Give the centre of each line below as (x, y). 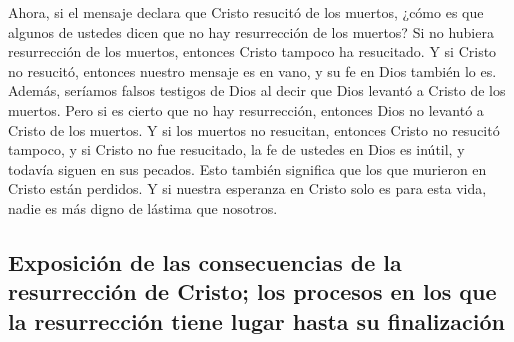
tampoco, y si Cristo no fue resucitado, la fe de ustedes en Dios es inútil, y (236, 149)
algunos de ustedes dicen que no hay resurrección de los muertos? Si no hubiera (251, 31)
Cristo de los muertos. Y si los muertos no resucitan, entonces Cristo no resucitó (254, 129)
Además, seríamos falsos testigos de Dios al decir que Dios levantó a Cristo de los (257, 90)
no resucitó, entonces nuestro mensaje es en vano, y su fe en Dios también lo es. (252, 70)
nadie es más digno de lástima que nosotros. (143, 207)
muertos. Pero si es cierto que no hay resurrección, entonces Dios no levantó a (246, 109)
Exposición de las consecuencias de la (205, 261)
